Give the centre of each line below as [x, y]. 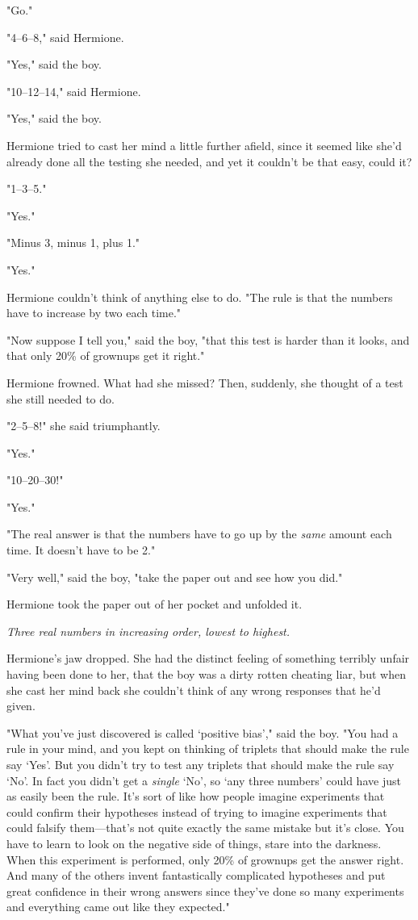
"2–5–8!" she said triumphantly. [84, 426]
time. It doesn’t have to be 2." [81, 550]
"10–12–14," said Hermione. [74, 91]
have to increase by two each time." [94, 313]
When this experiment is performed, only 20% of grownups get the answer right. [205, 859]
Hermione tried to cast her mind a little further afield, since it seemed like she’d [204, 145]
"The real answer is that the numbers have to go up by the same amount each [199, 534]
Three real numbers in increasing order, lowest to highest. [148, 631]
